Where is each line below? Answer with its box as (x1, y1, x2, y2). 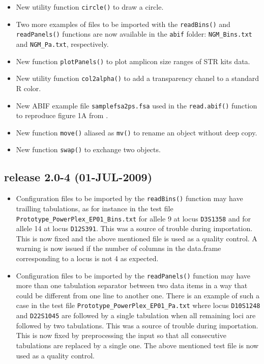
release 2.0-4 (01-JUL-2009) (4, 169, 153, 185)
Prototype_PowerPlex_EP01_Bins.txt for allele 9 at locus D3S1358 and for (16, 213, 251, 223)
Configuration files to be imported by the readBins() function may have (16, 193, 243, 204)
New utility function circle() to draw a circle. (16, 2, 164, 12)
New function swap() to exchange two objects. (16, 144, 161, 155)
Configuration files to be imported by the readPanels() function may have (16, 270, 250, 281)
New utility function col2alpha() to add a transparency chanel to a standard (16, 73, 259, 83)
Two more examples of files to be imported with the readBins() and (16, 18, 230, 29)
